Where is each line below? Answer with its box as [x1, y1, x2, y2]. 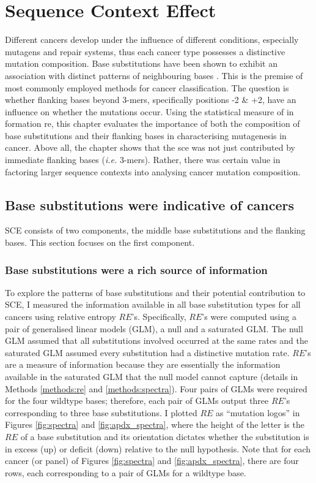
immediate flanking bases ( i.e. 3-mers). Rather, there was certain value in [5, 153, 281, 166]
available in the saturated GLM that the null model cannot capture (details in [5, 370, 298, 383]
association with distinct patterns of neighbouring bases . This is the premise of [5, 69, 303, 82]
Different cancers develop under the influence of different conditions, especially [5, 33, 299, 46]
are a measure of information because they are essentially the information [5, 358, 281, 371]
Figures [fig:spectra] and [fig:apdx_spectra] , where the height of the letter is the [5, 418, 304, 431]
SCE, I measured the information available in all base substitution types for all [5, 298, 301, 311]
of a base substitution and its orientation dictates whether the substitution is [20, 430, 309, 443]
